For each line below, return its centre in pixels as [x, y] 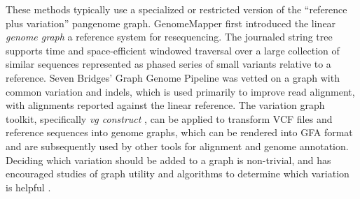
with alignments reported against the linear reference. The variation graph [165, 105]
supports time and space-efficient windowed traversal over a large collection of [173, 50]
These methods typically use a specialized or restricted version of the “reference [176, 9]
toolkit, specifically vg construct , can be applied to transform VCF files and [169, 118]
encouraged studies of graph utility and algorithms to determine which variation [178, 174]
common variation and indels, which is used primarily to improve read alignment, [180, 91]
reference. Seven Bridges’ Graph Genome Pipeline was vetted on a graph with [173, 77]
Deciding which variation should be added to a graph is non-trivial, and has [168, 160]
